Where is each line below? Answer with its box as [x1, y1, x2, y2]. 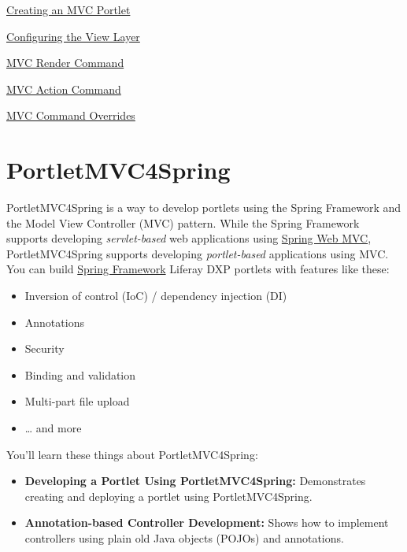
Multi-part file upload [24, 393, 130, 409]
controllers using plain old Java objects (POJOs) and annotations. [24, 530, 344, 546]
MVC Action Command [6, 80, 121, 97]
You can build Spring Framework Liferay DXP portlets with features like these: [6, 261, 390, 277]
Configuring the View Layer [6, 28, 140, 44]
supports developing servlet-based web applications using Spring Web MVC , [6, 230, 372, 246]
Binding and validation [24, 366, 136, 383]
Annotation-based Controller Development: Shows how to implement [24, 514, 389, 531]
